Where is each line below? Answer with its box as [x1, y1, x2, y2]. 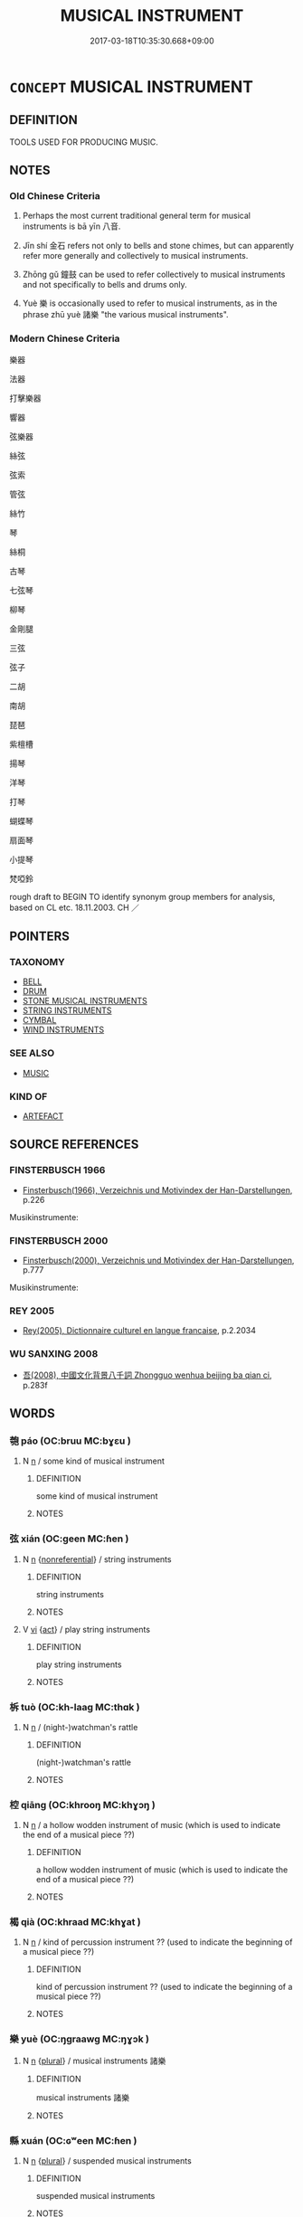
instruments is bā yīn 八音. [22, 221, 121, 232]
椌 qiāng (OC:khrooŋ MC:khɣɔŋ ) [9, 1798, 156, 1811]
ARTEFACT [22, 1111, 64, 1122]
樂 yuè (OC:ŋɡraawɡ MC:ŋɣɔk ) [9, 2032, 149, 2045]
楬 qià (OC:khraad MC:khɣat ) [9, 1916, 142, 1928]
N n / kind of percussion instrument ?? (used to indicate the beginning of [22, 1937, 293, 1947]
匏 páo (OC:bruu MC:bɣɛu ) [9, 1435, 131, 1447]
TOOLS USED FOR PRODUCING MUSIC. [9, 137, 158, 147]
